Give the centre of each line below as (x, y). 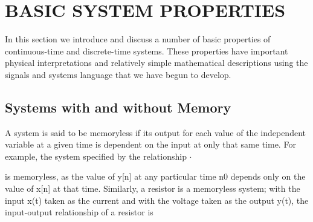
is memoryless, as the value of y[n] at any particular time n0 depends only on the (155, 176)
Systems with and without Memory (118, 107)
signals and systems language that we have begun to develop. (118, 74)
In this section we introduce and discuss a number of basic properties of (138, 39)
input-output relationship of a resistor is (79, 212)
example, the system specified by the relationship (96, 156)
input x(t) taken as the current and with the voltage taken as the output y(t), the (157, 200)
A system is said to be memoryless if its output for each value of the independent (155, 132)
